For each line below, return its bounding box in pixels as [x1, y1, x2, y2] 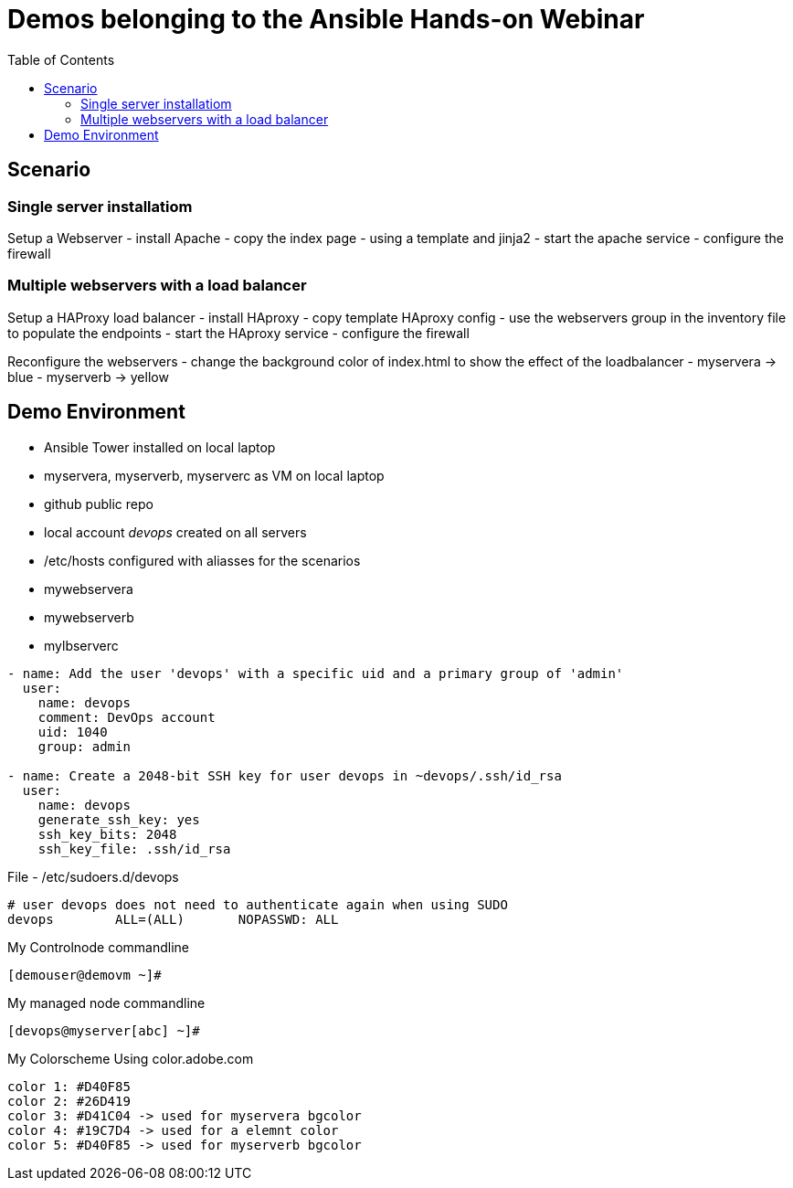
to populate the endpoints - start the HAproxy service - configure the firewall [7, 324, 470, 341]
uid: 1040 [37, 724, 108, 739]
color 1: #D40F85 [7, 1078, 131, 1094]
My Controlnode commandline [7, 939, 189, 955]
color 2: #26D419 [7, 1093, 131, 1108]
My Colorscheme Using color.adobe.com [7, 1050, 254, 1066]
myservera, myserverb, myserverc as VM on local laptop [44, 467, 385, 483]
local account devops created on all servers [44, 524, 307, 540]
